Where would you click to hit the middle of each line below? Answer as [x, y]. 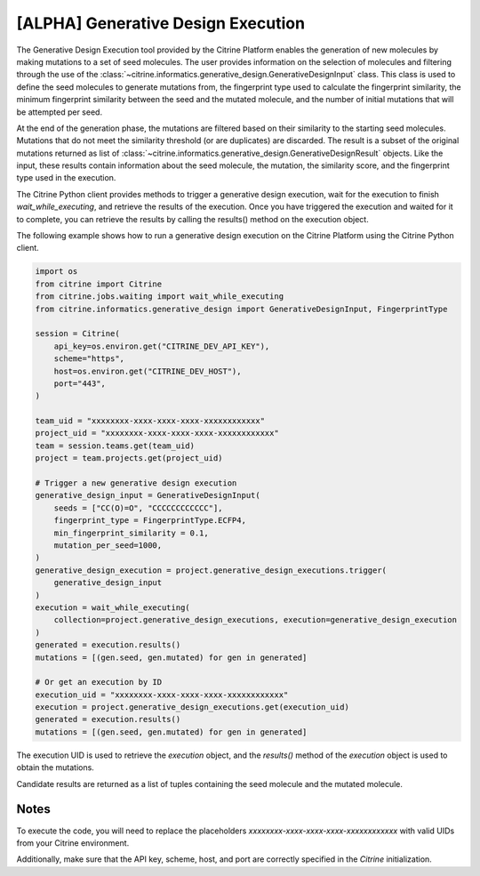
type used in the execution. [66, 178]
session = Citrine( [77, 334]
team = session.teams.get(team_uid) [115, 446]
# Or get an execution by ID [99, 682]
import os [56, 272]
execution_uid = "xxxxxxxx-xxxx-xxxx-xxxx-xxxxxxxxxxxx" [162, 695]
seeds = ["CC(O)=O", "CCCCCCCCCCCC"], [138, 508]
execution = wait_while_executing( [112, 607]
